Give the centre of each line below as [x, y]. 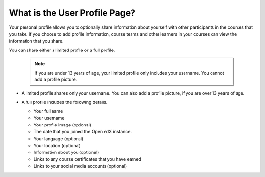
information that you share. [36, 41]
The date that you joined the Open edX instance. [83, 132]
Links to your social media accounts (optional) [80, 166]
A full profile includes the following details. [64, 102]
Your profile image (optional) [63, 125]
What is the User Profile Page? [72, 13]
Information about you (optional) [66, 152]
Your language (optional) [59, 139]
